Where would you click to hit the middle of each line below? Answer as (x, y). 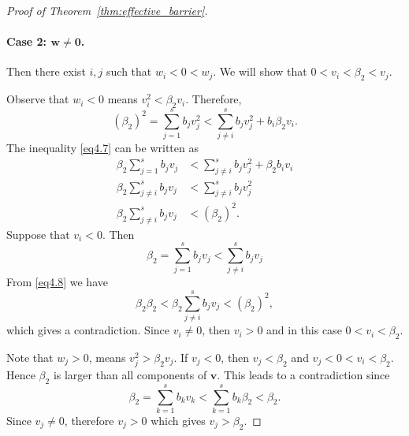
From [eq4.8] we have (57, 282)
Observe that (38, 99)
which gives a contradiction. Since (88, 330)
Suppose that (38, 234)
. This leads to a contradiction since (303, 375)
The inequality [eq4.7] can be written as (102, 148)
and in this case (304, 330)
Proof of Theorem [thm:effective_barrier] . (107, 10)
